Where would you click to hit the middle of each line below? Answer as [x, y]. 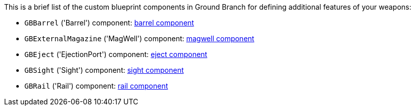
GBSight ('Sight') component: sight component [104, 70]
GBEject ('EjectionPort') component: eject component [116, 54]
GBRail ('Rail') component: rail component [96, 86]
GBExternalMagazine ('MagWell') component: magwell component [139, 38]
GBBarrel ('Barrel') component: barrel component [109, 23]
